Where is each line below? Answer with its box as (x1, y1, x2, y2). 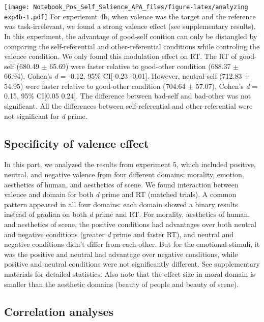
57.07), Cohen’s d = (195, 80, 258, 91)
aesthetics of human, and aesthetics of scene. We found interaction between (4, 179, 239, 189)
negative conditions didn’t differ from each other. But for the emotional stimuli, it (4, 239, 260, 249)
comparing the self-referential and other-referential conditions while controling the (4, 41, 260, 51)
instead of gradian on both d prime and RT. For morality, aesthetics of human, (4, 209, 250, 219)
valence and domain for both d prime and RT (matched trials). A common (4, 189, 237, 200)
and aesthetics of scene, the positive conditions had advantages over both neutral (4, 219, 256, 230)
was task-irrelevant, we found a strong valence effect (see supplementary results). (4, 21, 256, 31)
